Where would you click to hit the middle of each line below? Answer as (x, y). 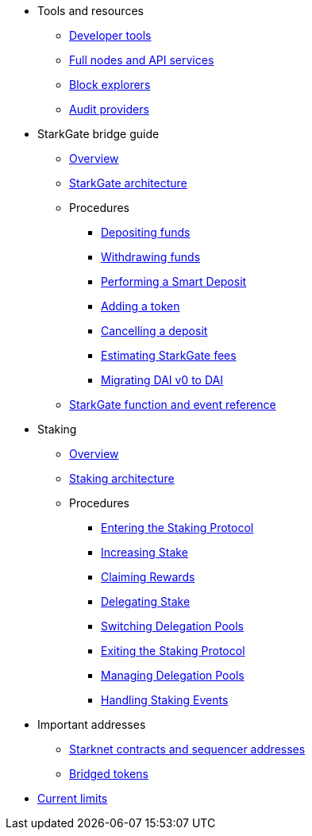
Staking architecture (122, 478)
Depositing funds (146, 232)
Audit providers (109, 109)
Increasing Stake (144, 552)
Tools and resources (91, 11)
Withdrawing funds (151, 257)
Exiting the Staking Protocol (173, 651)
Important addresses (92, 724)
